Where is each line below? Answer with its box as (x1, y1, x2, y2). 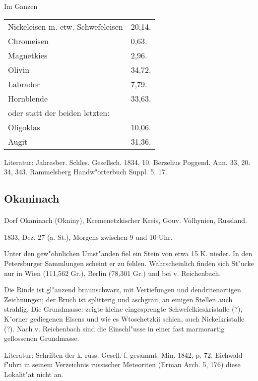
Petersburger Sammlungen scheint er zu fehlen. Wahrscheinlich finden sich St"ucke (4, 258, 254, 268)
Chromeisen (8, 35, 49, 47)
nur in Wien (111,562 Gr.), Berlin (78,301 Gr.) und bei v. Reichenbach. (4, 268, 221, 278)
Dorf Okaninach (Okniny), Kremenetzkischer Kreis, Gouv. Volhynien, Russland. (4, 215, 247, 225)
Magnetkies (8, 49, 48, 61)
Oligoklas (8, 121, 40, 133)
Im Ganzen (4, 1, 38, 11)
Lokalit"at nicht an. (4, 369, 64, 379)
